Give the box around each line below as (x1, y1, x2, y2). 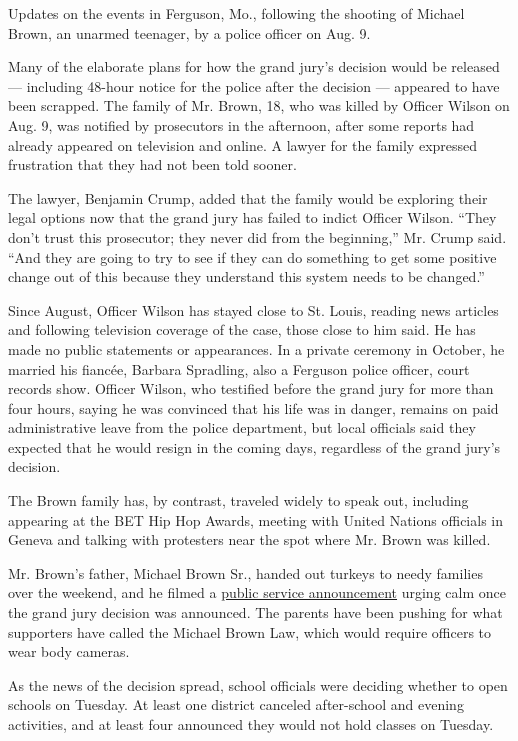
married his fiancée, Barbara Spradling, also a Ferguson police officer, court (8, 358, 470, 379)
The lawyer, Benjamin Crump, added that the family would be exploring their (8, 187, 488, 208)
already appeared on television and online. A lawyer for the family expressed (8, 134, 478, 155)
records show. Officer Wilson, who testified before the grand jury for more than (8, 378, 494, 399)
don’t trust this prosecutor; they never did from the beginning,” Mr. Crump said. (8, 226, 507, 247)
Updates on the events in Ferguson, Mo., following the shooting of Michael (8, 3, 465, 23)
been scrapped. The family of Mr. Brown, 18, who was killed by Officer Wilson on (8, 95, 510, 116)
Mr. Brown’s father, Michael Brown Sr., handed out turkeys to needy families (8, 562, 483, 583)
